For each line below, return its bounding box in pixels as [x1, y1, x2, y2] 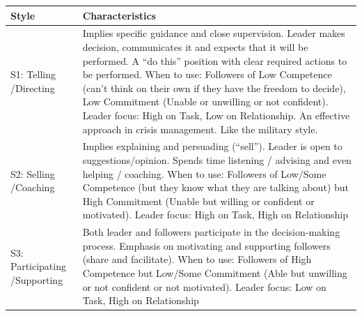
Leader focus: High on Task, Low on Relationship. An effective [82, 107, 350, 122]
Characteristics [82, 8, 156, 22]
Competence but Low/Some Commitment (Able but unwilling [82, 265, 347, 280]
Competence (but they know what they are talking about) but [82, 180, 349, 195]
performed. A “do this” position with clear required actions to [82, 53, 347, 68]
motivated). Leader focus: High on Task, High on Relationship [82, 207, 349, 222]
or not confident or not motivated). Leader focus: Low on [82, 279, 326, 294]
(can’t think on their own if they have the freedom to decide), [82, 80, 346, 95]
